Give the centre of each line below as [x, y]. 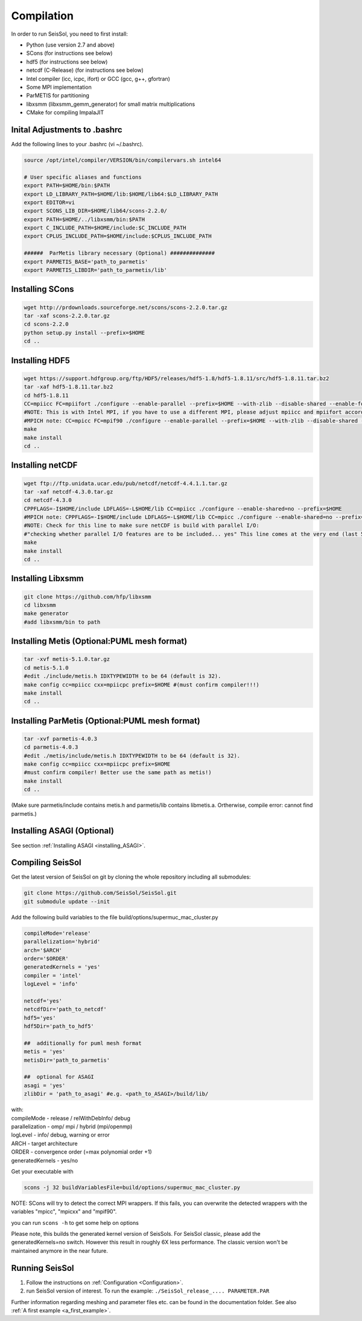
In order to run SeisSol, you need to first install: [69, 34]
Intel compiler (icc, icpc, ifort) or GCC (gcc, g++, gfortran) [98, 79]
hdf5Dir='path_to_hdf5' [59, 1026]
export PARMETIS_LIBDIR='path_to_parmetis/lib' [95, 270]
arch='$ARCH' [43, 950]
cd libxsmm [40, 605]
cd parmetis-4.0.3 [51, 747]
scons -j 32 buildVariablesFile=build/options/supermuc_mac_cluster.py [132, 1187]
